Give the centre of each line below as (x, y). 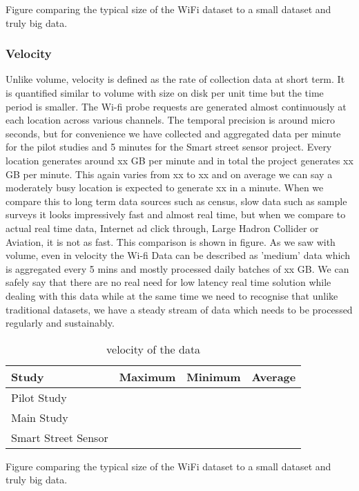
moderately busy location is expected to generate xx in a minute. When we (165, 187)
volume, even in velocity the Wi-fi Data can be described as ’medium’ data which (178, 255)
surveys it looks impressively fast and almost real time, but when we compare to (176, 214)
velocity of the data (154, 349)
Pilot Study (39, 397)
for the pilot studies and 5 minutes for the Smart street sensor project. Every (169, 147)
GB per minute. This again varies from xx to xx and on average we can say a (169, 174)
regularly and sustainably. (60, 323)
